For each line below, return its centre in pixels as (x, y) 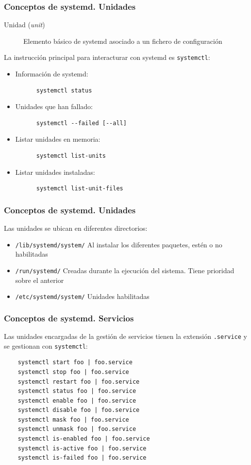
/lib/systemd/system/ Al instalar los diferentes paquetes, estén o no (119, 244)
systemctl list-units (71, 156)
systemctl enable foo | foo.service (77, 400)
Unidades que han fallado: (54, 106)
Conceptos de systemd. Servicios (69, 318)
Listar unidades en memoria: (58, 139)
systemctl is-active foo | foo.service (82, 448)
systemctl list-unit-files (80, 189)
